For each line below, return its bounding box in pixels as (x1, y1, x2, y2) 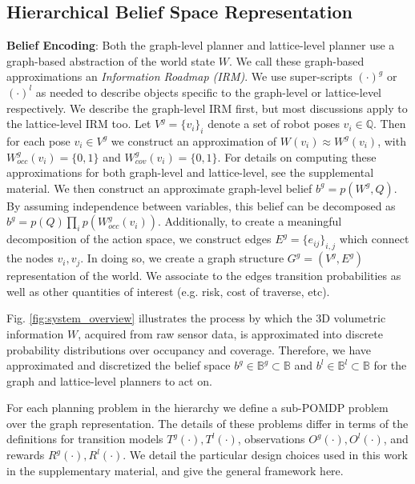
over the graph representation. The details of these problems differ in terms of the (6, 414, 409, 431)
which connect (339, 230, 409, 247)
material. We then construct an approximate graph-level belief (6, 179, 312, 196)
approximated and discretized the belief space (6, 357, 231, 374)
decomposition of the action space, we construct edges (6, 230, 272, 247)
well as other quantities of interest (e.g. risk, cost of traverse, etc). (6, 282, 330, 299)
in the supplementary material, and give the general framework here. (6, 462, 344, 478)
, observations (237, 430, 305, 447)
